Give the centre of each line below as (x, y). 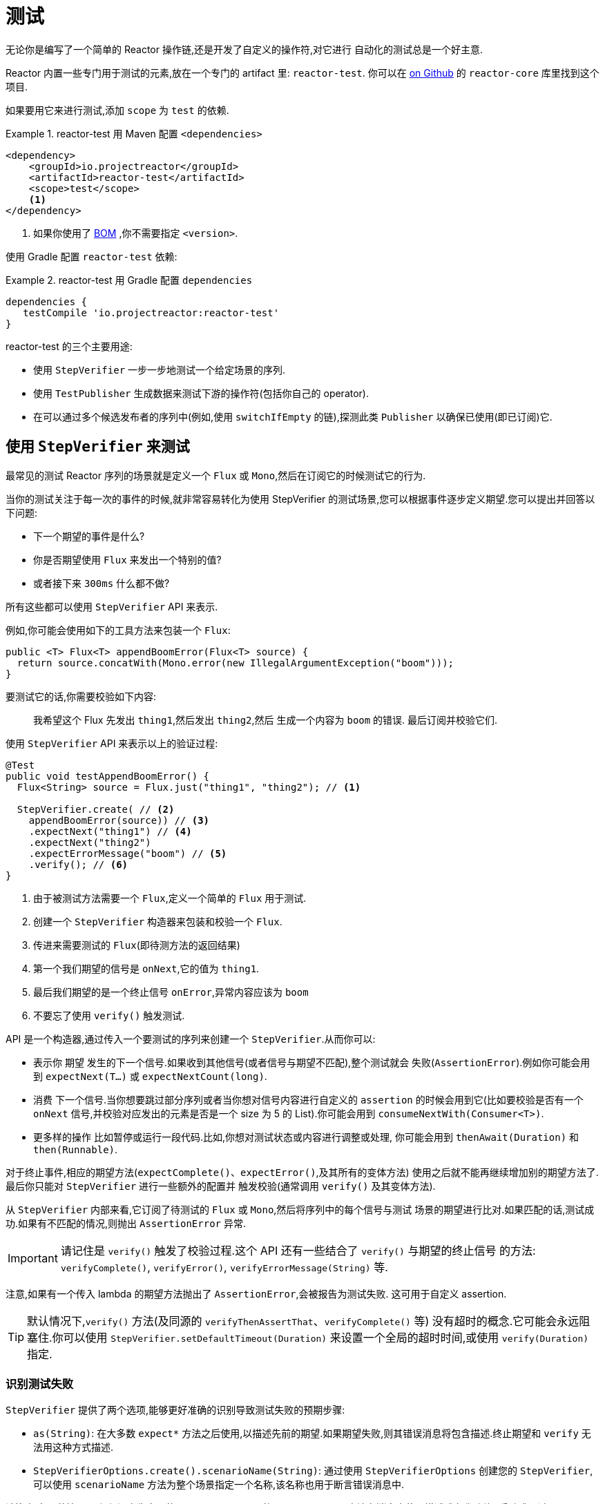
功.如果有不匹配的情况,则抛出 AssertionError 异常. (126, 1223)
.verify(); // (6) (78, 864)
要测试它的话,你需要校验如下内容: (81, 696)
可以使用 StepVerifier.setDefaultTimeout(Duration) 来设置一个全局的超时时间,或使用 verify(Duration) (326, 1337)
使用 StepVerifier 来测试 (98, 447)
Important (33, 1258)
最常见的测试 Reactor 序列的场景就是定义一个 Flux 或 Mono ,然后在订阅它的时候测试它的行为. (216, 475)
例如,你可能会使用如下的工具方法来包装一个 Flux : (118, 630)
